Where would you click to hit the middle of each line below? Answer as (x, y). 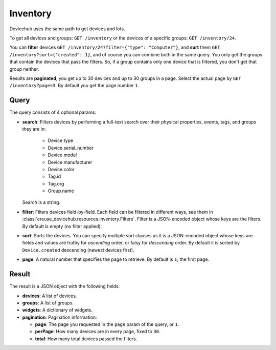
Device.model (62, 155)
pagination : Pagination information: (60, 317)
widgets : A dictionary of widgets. (57, 310)
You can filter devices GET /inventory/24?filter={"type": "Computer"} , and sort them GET (115, 47)
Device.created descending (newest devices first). (78, 250)
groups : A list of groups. (48, 303)
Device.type (61, 140)
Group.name (61, 191)
